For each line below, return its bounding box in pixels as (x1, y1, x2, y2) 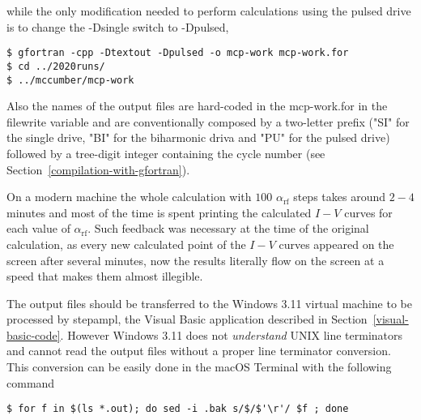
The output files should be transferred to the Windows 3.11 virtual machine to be (6, 294, 412, 311)
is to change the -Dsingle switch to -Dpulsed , (6, 18, 229, 35)
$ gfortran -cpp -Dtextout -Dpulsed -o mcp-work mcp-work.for (6, 47, 349, 59)
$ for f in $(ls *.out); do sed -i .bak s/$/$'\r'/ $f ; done (6, 403, 349, 415)
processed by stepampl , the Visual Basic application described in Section (6, 311, 368, 328)
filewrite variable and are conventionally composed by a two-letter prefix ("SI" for (6, 113, 410, 130)
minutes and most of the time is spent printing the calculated (6, 204, 312, 221)
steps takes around (293, 188, 386, 205)
